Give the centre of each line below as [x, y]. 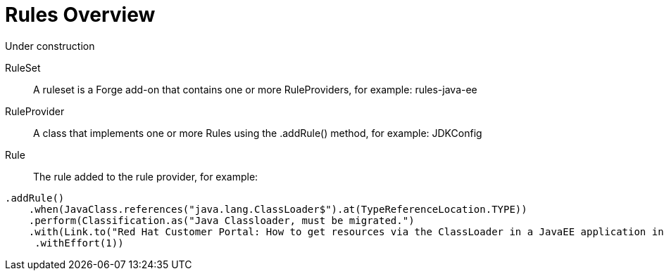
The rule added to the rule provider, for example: [146, 176]
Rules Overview [80, 15]
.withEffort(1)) [79, 243]
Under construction [50, 46]
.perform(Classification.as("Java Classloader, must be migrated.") [221, 220]
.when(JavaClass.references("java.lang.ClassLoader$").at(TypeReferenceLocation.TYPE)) [278, 209]
